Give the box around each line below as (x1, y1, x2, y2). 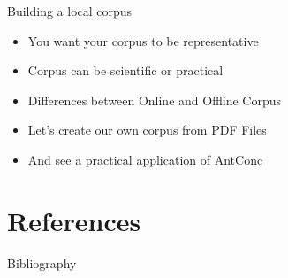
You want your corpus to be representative (27, 31, 259, 50)
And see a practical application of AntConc (27, 150, 263, 168)
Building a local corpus (7, 2, 133, 19)
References (7, 202, 141, 238)
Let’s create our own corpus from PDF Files (27, 120, 267, 139)
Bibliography (7, 253, 77, 272)
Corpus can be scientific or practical (27, 61, 224, 80)
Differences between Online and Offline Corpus (27, 90, 282, 109)
